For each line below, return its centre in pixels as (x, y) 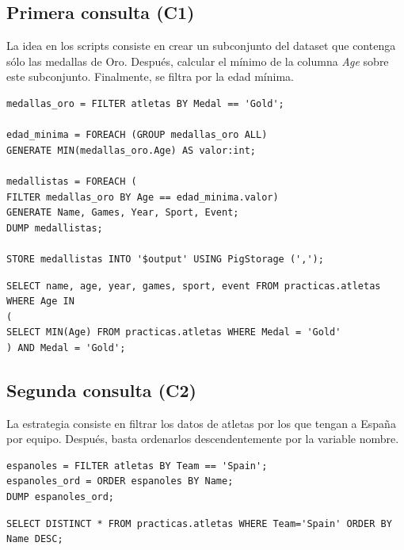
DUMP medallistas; (55, 228)
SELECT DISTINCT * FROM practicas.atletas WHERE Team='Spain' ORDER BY (199, 523)
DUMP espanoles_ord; (61, 497)
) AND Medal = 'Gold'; (66, 348)
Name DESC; (35, 539)
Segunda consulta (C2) (101, 390)
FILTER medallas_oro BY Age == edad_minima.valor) (143, 197)
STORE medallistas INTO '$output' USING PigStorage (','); (165, 259)
